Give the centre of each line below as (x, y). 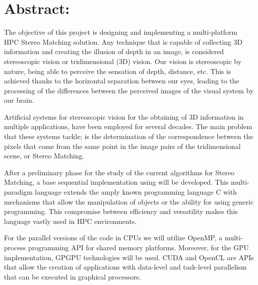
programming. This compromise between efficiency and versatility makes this (121, 211)
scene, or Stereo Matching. (44, 156)
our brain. (19, 100)
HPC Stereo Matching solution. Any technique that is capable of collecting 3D (123, 41)
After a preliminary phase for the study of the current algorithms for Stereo (119, 172)
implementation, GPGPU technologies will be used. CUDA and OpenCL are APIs (129, 257)
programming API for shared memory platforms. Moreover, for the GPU (138, 247)
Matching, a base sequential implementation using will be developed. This (116, 182)
